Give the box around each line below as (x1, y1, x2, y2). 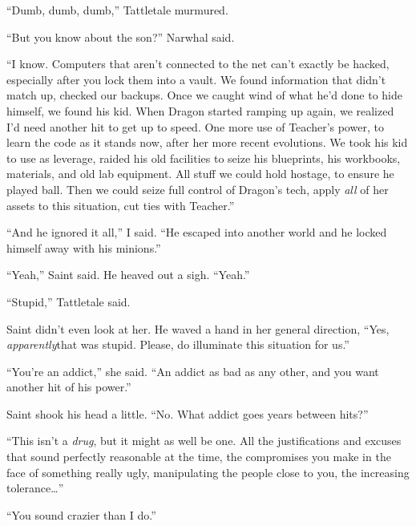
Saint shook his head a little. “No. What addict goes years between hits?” (6, 405, 369, 422)
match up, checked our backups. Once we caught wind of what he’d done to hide (6, 87, 402, 103)
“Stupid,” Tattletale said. (6, 293, 131, 310)
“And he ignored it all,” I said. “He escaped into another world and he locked (6, 224, 387, 241)
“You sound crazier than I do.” (6, 506, 156, 523)
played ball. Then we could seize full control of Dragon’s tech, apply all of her (6, 180, 389, 197)
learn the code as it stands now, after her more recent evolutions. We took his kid (6, 134, 408, 151)
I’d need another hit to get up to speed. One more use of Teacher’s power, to (6, 118, 384, 135)
